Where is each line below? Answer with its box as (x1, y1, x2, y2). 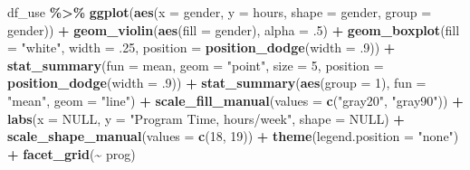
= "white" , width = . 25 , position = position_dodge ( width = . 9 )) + (7, 38, 396, 57)
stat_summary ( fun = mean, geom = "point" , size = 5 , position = (7, 55, 384, 74)
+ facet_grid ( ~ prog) (7, 144, 136, 163)
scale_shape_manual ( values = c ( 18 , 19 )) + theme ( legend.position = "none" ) (7, 127, 459, 146)
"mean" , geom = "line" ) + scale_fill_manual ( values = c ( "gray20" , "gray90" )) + (7, 90, 464, 109)
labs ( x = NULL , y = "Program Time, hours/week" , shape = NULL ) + (7, 109, 405, 127)
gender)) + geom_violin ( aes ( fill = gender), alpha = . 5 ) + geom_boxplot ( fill (7, 20, 460, 39)
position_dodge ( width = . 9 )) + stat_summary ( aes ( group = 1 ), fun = (7, 73, 427, 92)
